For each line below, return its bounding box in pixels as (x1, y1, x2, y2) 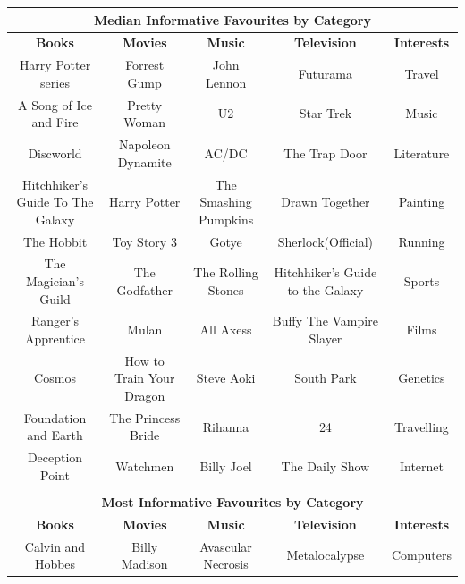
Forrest (125, 55, 165, 74)
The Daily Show (281, 457, 370, 476)
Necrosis (203, 554, 249, 573)
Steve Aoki (196, 368, 256, 387)
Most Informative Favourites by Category (101, 493, 364, 511)
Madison (121, 554, 168, 573)
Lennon (205, 72, 247, 91)
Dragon (124, 386, 165, 405)
